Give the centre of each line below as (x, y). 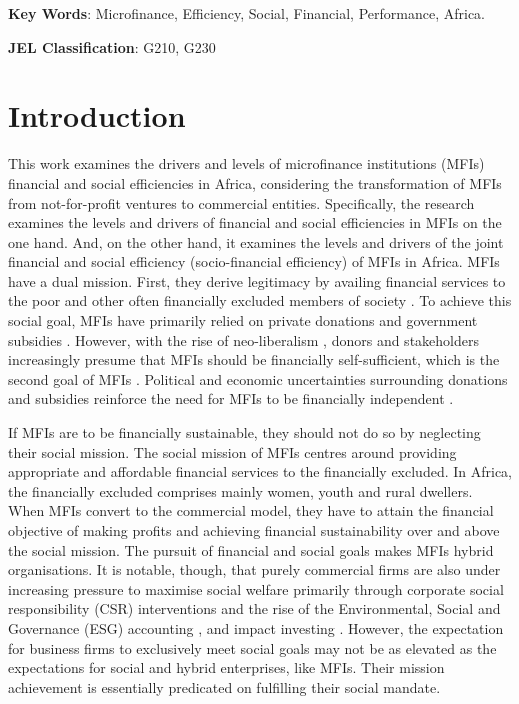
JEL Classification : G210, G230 (112, 46)
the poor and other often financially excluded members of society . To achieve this (260, 300)
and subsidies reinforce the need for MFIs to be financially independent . (231, 398)
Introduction (97, 115)
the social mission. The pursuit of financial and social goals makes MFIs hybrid (251, 549)
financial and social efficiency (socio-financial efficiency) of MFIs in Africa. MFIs (254, 261)
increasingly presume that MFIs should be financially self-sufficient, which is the (254, 359)
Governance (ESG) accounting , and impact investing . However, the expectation (256, 627)
